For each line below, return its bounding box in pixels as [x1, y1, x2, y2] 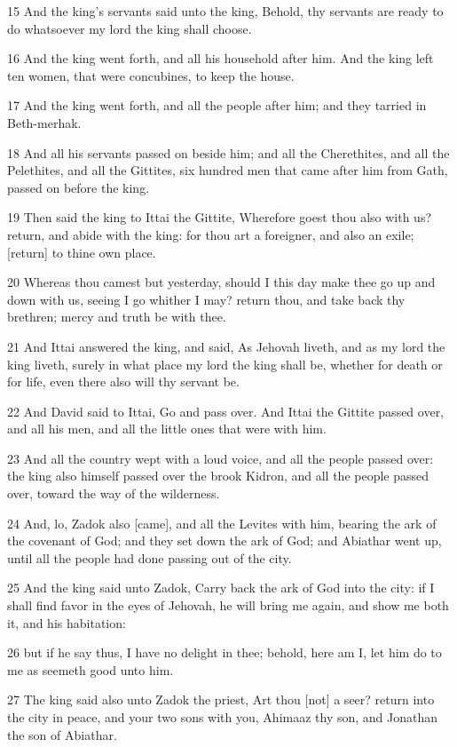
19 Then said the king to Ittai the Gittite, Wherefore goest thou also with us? [7, 208, 432, 226]
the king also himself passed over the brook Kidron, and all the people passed [7, 466, 429, 485]
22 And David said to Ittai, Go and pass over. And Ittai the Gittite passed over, [7, 401, 445, 420]
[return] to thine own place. [7, 242, 156, 261]
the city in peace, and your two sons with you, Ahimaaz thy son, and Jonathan [7, 708, 438, 726]
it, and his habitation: [7, 613, 126, 632]
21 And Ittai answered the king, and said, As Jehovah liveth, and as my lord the [7, 337, 445, 355]
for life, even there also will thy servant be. [7, 372, 240, 391]
